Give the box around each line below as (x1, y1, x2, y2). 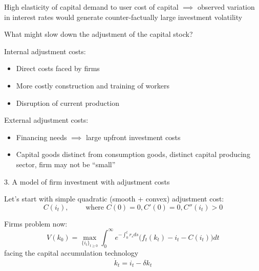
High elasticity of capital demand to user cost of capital (4, 2, 179, 12)
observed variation (198, 2, 255, 12)
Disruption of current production (16, 97, 119, 108)
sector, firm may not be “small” (16, 159, 116, 169)
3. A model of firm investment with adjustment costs (4, 176, 170, 187)
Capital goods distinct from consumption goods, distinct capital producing (16, 149, 250, 160)
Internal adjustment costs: (4, 46, 86, 56)
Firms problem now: (4, 218, 68, 229)
